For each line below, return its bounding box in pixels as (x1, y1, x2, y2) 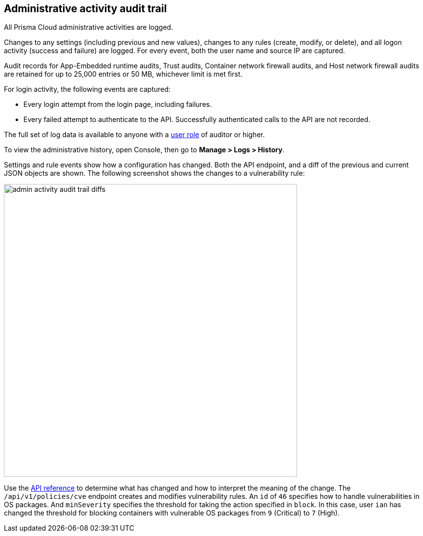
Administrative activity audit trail (4, 2, 167, 15)
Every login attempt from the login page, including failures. (23, 100, 212, 109)
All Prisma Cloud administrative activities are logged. (4, 23, 173, 32)
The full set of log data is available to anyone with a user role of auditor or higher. (4, 130, 265, 139)
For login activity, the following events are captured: (4, 85, 171, 94)
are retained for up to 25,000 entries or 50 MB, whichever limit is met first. (4, 70, 243, 79)
